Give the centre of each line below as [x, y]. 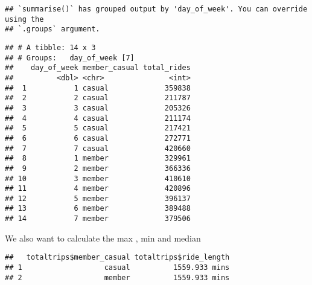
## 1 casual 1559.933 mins [117, 268]
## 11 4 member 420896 [98, 189]
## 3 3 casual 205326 [98, 108]
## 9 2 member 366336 [98, 168]
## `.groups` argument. [53, 29]
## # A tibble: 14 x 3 [50, 47]
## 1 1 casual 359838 [98, 88]
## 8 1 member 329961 [98, 159]
